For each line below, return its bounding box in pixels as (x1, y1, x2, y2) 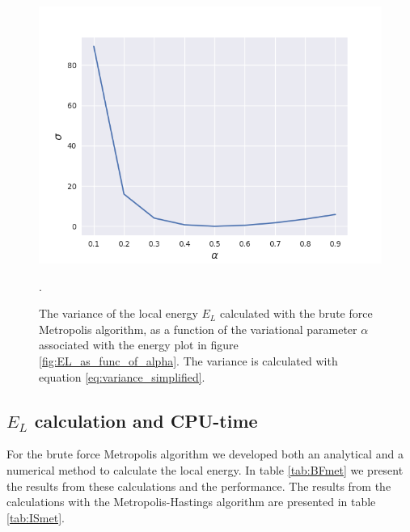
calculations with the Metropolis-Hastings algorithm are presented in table (6, 493, 376, 510)
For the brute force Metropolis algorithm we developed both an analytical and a (6, 445, 404, 462)
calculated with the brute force (219, 305, 373, 322)
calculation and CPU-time (34, 407, 258, 433)
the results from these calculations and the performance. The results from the (6, 477, 391, 494)
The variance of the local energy (39, 305, 198, 322)
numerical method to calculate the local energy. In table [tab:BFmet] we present (6, 461, 404, 478)
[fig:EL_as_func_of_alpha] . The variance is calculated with (39, 352, 338, 369)
